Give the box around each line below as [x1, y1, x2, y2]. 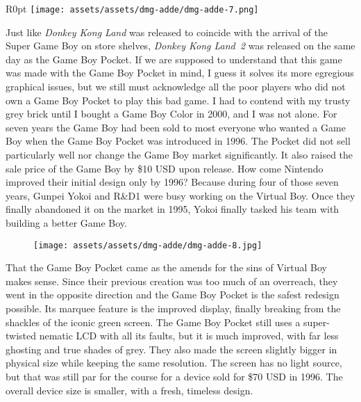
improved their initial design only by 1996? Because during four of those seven [6, 175, 339, 189]
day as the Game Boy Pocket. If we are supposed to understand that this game [6, 51, 342, 66]
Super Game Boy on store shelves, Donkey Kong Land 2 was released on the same [6, 38, 355, 53]
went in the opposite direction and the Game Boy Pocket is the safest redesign [6, 287, 339, 302]
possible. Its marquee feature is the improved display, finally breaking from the [6, 301, 341, 315]
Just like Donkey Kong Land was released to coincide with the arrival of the [6, 24, 328, 39]
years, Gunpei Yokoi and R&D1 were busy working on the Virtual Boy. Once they [6, 188, 355, 202]
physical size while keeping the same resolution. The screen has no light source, [6, 355, 342, 370]
